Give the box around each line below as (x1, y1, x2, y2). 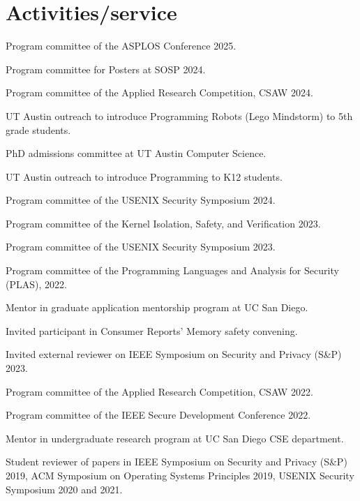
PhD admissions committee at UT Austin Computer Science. (6, 146, 267, 160)
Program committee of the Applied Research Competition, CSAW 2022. (6, 384, 313, 398)
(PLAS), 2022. (6, 276, 67, 291)
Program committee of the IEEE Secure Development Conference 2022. (6, 407, 311, 422)
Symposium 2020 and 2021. (6, 481, 123, 496)
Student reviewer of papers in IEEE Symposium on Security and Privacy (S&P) (6, 454, 347, 469)
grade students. (6, 122, 71, 137)
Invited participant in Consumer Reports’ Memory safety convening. (6, 323, 298, 338)
